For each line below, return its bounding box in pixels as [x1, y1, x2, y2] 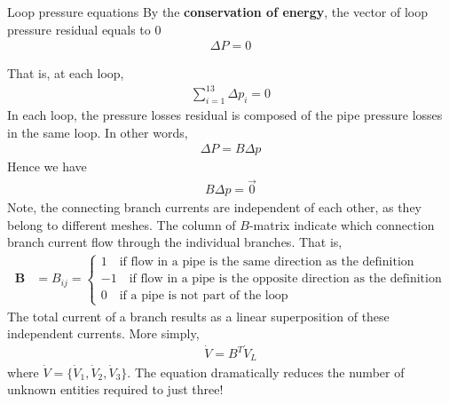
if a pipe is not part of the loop [119, 289, 288, 303]
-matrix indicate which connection [248, 215, 435, 234]
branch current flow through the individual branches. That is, [7, 233, 343, 251]
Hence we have [7, 157, 87, 176]
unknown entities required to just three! [7, 380, 224, 399]
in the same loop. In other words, [7, 123, 188, 141]
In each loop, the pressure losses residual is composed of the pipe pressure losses [7, 106, 443, 124]
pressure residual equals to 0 [7, 20, 161, 38]
